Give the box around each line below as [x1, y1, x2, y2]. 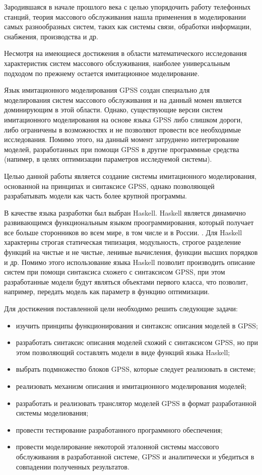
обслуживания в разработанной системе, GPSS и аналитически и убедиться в [16, 451, 254, 461]
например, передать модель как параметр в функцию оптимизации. [4, 286, 210, 297]
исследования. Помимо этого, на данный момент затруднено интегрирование [4, 134, 239, 145]
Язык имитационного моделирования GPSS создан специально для [4, 85, 210, 95]
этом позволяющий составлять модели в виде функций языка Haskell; [16, 347, 230, 357]
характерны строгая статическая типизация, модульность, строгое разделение [4, 237, 241, 247]
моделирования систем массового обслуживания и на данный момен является [4, 94, 242, 105]
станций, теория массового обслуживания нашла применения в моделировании [4, 11, 246, 22]
